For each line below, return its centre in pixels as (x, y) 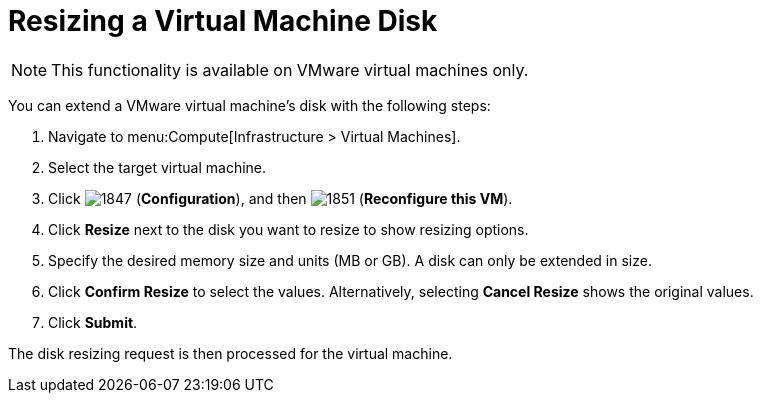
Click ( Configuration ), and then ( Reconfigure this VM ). (280, 198)
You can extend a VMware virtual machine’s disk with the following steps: (249, 105)
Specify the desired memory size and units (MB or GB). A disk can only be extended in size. (350, 260)
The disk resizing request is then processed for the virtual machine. (230, 353)
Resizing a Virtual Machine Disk (223, 21)
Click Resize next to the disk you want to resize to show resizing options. (288, 229)
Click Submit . (93, 322)
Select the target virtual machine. (157, 167)
